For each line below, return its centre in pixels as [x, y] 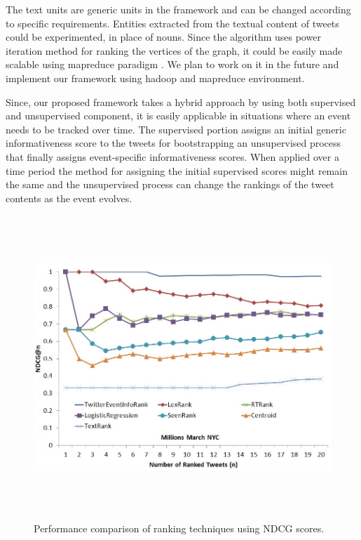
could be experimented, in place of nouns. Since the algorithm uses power [163, 37]
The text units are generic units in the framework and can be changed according [178, 9]
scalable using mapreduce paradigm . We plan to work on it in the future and [172, 64]
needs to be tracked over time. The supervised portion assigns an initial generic [176, 129]
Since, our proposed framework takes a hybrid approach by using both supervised [181, 101]
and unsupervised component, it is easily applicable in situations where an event [178, 116]
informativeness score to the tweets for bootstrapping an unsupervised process [173, 143]
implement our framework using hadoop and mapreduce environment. [155, 78]
